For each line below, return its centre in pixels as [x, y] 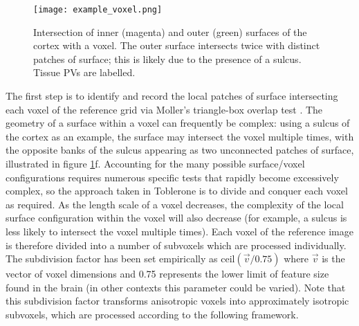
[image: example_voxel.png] [98, 10]
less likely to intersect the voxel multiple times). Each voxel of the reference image [179, 231]
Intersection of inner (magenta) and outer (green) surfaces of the [170, 31]
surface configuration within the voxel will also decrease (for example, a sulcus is [176, 218]
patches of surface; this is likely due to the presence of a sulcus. [167, 58]
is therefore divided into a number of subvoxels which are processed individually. [176, 245]
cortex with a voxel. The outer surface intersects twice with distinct [177, 45]
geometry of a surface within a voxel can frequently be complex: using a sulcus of [178, 123]
